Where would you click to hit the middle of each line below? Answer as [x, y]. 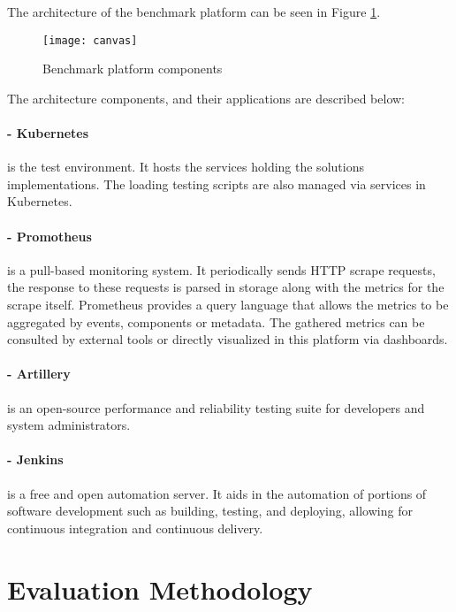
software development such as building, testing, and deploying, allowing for [210, 511]
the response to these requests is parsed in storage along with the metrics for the [226, 287]
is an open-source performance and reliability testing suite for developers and [216, 407]
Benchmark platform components [133, 69]
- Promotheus [49, 236]
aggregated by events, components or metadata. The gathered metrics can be [216, 321]
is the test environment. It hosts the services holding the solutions [186, 167]
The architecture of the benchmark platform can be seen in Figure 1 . [194, 11]
